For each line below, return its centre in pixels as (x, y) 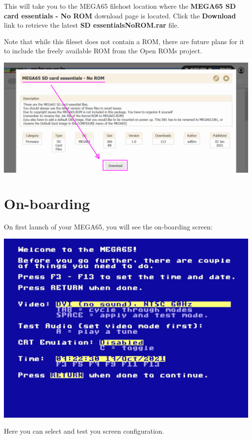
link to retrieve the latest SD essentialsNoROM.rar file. (92, 25)
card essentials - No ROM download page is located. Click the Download (120, 15)
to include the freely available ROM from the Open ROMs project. (103, 51)
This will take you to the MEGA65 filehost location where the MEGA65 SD (120, 6)
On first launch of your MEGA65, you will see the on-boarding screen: (108, 227)
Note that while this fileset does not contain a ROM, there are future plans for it (124, 41)
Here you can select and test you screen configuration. (84, 431)
